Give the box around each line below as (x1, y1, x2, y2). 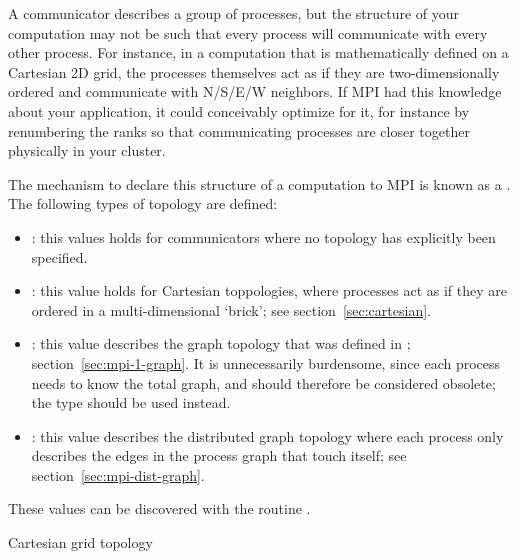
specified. (31, 246, 88, 267)
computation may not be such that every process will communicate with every (8, 22, 488, 43)
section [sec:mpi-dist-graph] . (31, 464, 205, 485)
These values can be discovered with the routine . (8, 498, 311, 519)
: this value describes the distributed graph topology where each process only (31, 425, 504, 446)
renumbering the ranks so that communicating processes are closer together (8, 120, 470, 141)
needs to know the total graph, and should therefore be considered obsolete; (31, 372, 496, 393)
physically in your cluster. (8, 140, 166, 161)
